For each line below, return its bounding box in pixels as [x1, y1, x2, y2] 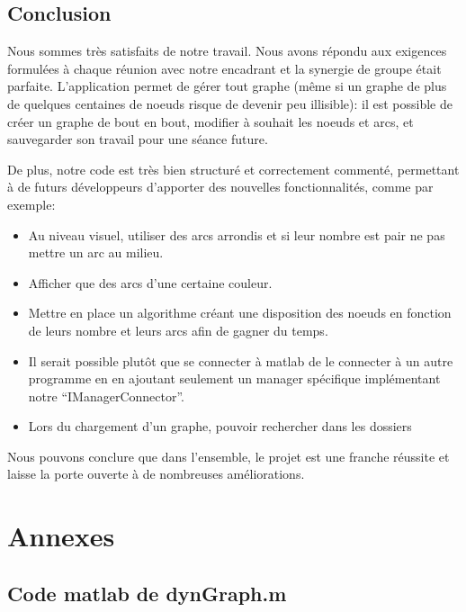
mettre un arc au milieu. [28, 243, 164, 262]
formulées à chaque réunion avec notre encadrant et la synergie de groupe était [7, 58, 442, 77]
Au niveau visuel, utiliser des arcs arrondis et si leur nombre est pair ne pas [28, 225, 445, 244]
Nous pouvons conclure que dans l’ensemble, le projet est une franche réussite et [7, 446, 450, 465]
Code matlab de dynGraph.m [7, 579, 287, 607]
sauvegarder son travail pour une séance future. [7, 130, 268, 148]
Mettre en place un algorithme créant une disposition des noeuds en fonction [28, 303, 452, 322]
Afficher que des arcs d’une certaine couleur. [28, 273, 273, 292]
